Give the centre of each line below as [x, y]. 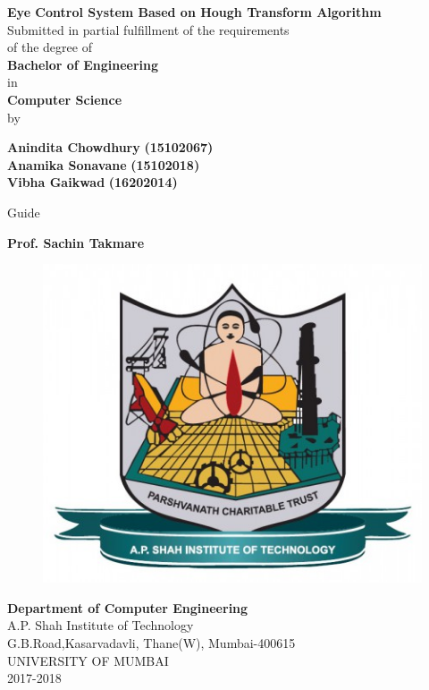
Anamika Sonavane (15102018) [104, 164]
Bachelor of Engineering [83, 64]
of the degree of [50, 47]
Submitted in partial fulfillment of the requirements [148, 29]
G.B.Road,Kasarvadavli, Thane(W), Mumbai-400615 [151, 642]
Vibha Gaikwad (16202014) [93, 182]
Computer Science [65, 99]
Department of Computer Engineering [128, 607]
